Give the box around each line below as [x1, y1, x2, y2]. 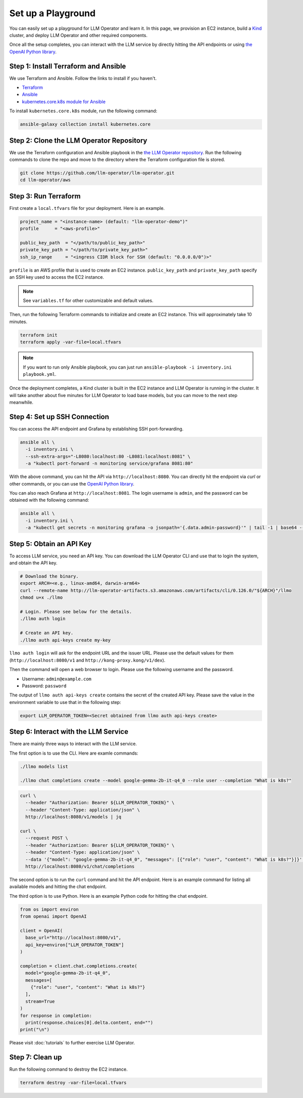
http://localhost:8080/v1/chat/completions [25, 863, 135, 869]
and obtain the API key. [9, 560, 58, 566]
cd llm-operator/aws [20, 177, 71, 183]
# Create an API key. [20, 630, 74, 636]
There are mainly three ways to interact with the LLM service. [9, 741, 137, 747]
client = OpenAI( [20, 928, 63, 933]
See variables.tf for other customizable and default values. [23, 297, 154, 303]
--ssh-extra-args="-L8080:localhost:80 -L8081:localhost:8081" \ [25, 453, 191, 459]
